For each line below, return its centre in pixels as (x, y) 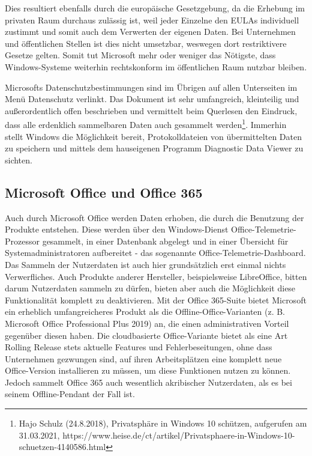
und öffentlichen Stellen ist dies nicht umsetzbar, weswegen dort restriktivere (146, 43)
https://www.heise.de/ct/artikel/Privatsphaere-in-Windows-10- (179, 435)
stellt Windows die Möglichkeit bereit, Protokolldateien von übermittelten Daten (153, 136)
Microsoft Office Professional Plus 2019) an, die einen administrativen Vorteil (147, 323)
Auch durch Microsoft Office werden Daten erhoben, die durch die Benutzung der (154, 217)
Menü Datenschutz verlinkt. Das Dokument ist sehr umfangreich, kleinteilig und (152, 99)
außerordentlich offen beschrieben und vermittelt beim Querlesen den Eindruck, (151, 110)
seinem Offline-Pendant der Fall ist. (70, 394)
